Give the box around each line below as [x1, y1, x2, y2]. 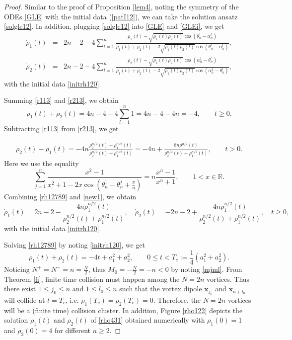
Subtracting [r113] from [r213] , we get [4, 123, 119, 133]
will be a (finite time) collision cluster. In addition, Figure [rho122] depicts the [4, 305, 243, 315]
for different [54, 325, 90, 336]
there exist [4, 283, 36, 294]
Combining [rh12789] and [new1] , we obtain [4, 191, 137, 201]
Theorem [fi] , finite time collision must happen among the [4, 273, 180, 284]
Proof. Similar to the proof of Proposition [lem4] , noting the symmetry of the [4, 1, 239, 11]
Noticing [4, 264, 30, 274]
